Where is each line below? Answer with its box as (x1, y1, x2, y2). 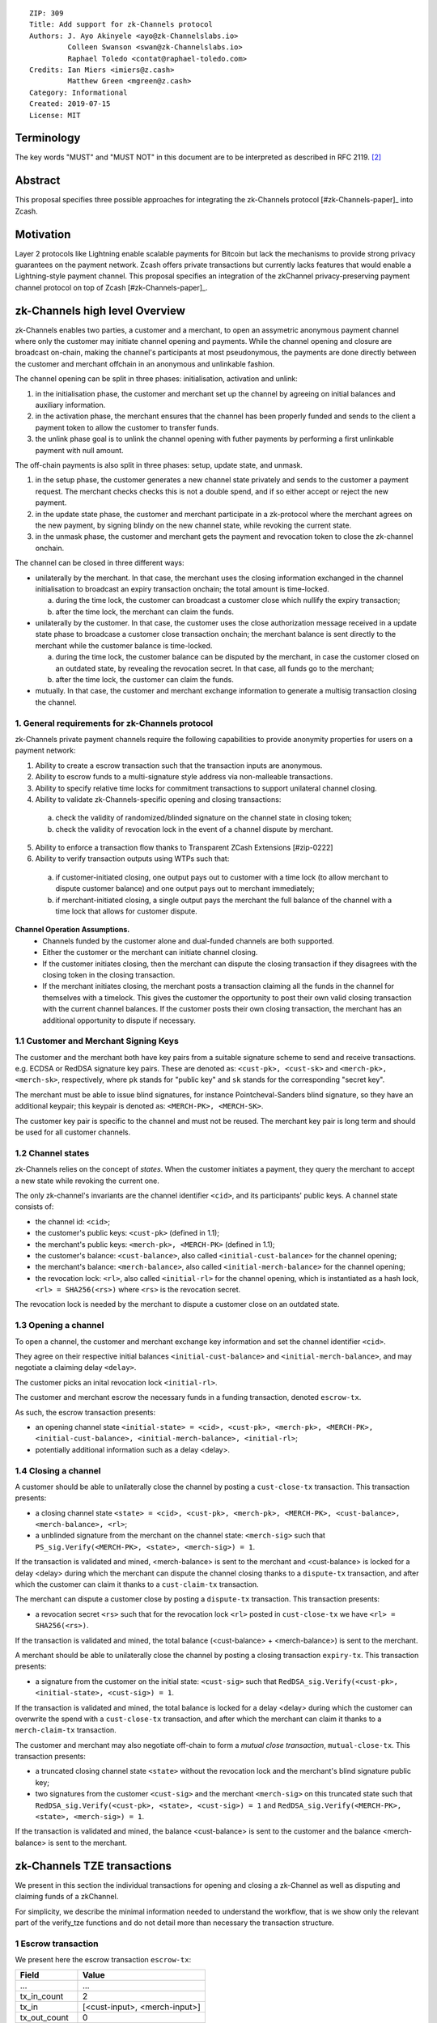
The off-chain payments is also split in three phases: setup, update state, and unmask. (15, 460, 303, 469)
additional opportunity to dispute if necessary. (42, 1016, 196, 1025)
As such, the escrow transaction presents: (15, 1407, 156, 1417)
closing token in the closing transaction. (42, 969, 176, 979)
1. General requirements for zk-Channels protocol (15, 717, 214, 728)
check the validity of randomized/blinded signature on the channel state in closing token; (55, 813, 352, 823)
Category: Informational (29, 87, 128, 97)
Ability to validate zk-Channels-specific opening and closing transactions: (35, 794, 282, 804)
